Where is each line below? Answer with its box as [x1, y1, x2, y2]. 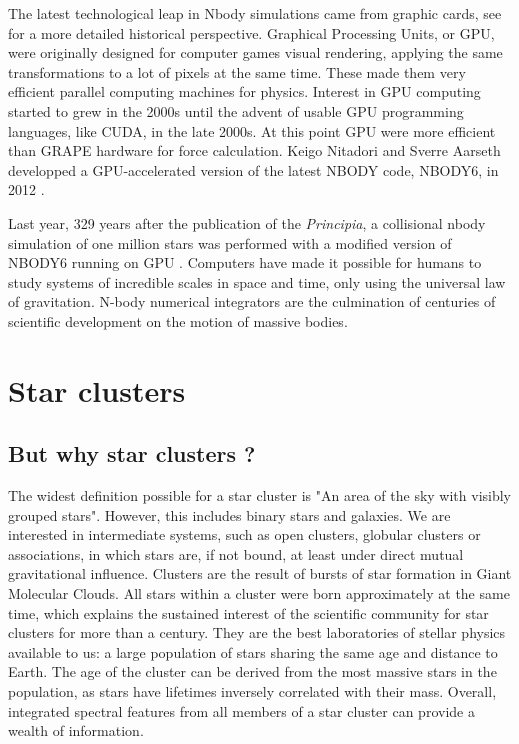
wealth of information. [8, 720, 144, 741]
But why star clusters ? [8, 438, 256, 469]
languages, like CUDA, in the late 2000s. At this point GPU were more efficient [8, 120, 496, 141]
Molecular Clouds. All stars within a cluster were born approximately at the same [8, 583, 510, 604]
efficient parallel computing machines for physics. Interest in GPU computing [8, 81, 481, 102]
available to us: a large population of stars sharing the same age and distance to [8, 641, 498, 662]
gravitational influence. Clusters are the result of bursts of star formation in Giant [8, 563, 512, 584]
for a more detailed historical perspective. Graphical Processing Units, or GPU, [8, 22, 495, 43]
